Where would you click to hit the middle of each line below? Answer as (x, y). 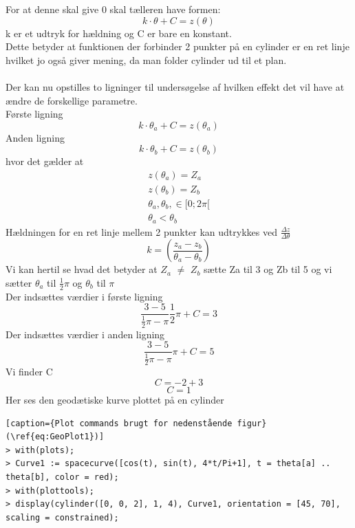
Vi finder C (29, 372)
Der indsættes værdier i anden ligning (85, 334)
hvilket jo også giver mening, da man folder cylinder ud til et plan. (146, 59)
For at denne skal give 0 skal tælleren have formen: (113, 9)
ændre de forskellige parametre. (72, 100)
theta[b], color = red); (62, 477)
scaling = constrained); (62, 517)
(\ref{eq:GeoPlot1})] (55, 437)
